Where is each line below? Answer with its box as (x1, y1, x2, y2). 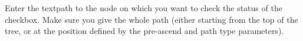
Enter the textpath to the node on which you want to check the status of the (5, 2, 282, 13)
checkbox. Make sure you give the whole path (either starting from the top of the (5, 13, 298, 25)
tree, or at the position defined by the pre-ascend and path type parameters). (5, 25, 284, 37)
